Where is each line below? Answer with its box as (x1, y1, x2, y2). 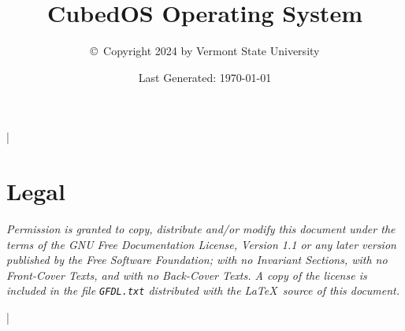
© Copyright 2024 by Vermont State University (90, 43, 320, 59)
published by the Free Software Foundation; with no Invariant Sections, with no (6, 251, 388, 268)
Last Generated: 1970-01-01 (138, 69, 272, 85)
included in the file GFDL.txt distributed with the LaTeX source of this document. (6, 282, 400, 299)
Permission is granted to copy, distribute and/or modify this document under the (6, 221, 396, 237)
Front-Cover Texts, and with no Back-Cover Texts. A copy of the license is (6, 266, 367, 283)
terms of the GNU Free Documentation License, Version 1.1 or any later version (6, 236, 396, 252)
